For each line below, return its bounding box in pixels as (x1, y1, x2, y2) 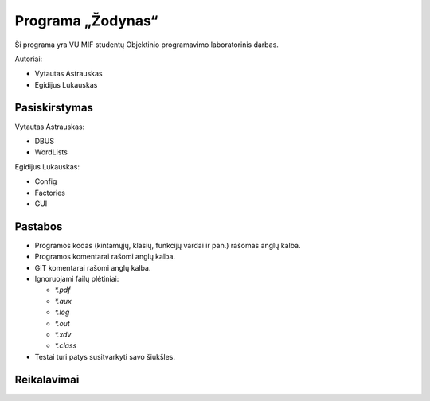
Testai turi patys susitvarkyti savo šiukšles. (34, 352, 175, 361)
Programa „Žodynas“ (14, 12, 158, 29)
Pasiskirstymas (14, 100, 93, 115)
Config (34, 177, 57, 186)
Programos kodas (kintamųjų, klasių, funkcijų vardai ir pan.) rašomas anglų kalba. (34, 240, 302, 250)
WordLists (34, 147, 68, 157)
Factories (34, 188, 65, 197)
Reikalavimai (14, 372, 80, 386)
